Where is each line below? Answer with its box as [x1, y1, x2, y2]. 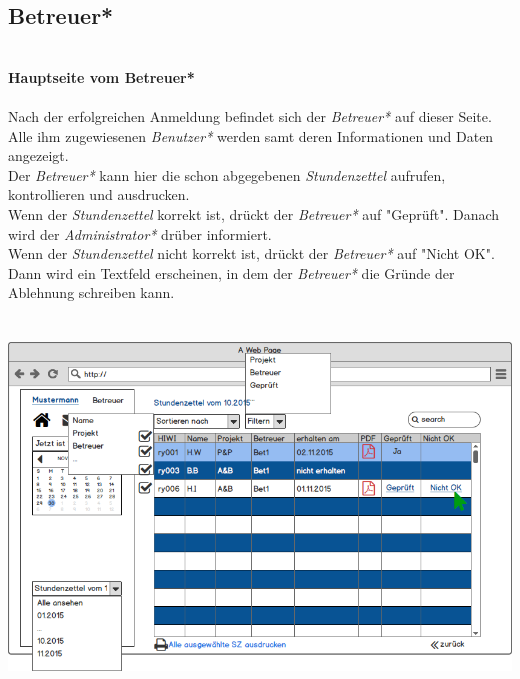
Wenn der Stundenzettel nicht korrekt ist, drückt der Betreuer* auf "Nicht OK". [8, 243, 495, 264]
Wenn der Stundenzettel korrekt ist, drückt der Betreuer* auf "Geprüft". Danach [8, 203, 500, 224]
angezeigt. [8, 145, 69, 166]
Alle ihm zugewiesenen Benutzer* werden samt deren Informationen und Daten [8, 125, 494, 146]
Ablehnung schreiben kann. [8, 282, 175, 303]
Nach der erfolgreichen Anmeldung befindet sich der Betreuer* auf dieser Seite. [8, 105, 492, 126]
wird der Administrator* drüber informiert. [8, 223, 272, 244]
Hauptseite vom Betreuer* [8, 66, 195, 87]
